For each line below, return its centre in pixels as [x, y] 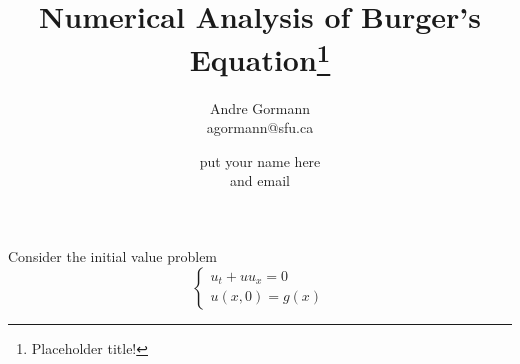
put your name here [260, 160]
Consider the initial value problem [113, 256]
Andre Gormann [260, 107]
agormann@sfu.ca [260, 127]
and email [260, 180]
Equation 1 [260, 57]
